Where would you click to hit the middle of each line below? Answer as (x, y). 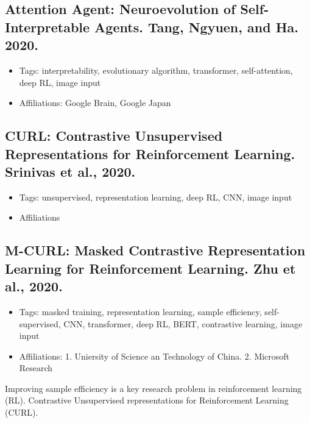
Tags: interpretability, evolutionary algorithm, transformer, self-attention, (156, 70)
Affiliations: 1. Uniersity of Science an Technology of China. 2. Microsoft (154, 356)
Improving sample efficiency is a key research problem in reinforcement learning (153, 388)
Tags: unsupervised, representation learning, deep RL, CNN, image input (156, 197)
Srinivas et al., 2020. (70, 171)
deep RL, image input (60, 82)
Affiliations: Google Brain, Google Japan (95, 103)
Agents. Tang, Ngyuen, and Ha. (196, 27)
